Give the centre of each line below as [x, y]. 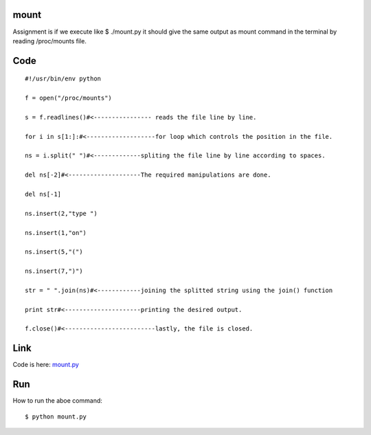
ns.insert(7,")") [54, 271]
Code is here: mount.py [46, 365]
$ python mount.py [56, 416]
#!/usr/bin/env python [63, 79]
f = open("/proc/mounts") [69, 98]
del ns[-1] [43, 194]
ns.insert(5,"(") [54, 252]
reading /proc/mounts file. [50, 41]
